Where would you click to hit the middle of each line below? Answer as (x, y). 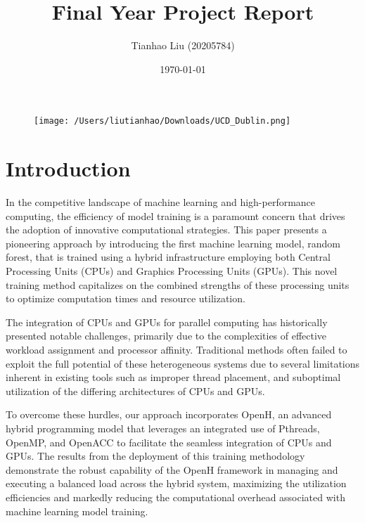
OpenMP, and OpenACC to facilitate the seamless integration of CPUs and (169, 442)
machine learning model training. (77, 511)
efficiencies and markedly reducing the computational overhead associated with (175, 497)
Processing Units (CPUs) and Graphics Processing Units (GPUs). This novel (172, 271)
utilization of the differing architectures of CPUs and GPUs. (135, 390)
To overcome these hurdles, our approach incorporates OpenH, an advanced (169, 414)
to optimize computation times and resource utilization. (126, 298)
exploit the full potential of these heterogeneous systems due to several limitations (183, 363)
